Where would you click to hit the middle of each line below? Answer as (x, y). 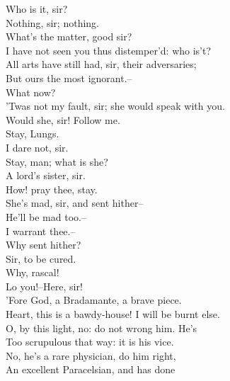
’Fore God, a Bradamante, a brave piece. (94, 300)
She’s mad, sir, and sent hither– (75, 203)
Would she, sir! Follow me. (63, 119)
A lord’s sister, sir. (46, 175)
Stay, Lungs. (33, 133)
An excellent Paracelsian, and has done (91, 369)
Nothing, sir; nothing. (52, 22)
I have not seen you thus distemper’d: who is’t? (109, 50)
